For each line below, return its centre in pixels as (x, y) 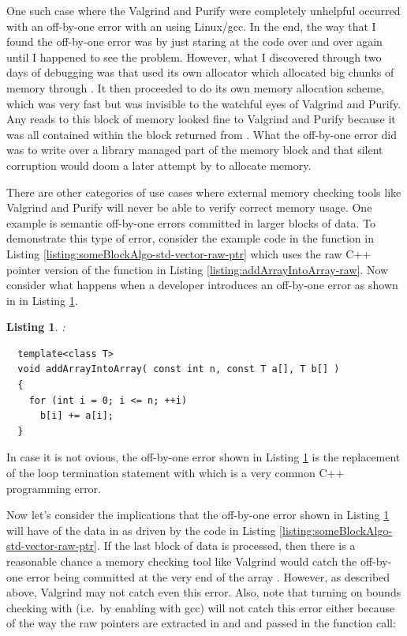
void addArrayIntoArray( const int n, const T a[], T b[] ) (179, 369)
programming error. (54, 488)
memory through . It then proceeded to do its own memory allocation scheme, (195, 87)
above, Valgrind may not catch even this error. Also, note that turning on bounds (204, 592)
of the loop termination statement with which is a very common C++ (175, 473)
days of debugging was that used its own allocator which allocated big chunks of (200, 72)
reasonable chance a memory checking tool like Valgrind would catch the (182, 561)
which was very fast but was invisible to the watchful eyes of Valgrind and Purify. (204, 103)
